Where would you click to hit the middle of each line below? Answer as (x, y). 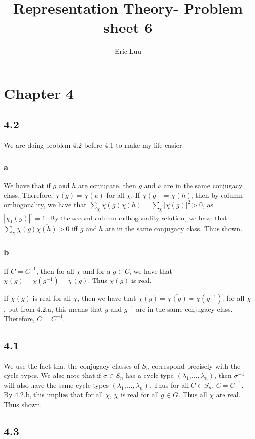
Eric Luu (128, 51)
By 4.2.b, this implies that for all (54, 394)
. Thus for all (169, 385)
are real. (228, 394)
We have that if (27, 185)
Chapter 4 (39, 93)
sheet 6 (128, 27)
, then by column (217, 195)
